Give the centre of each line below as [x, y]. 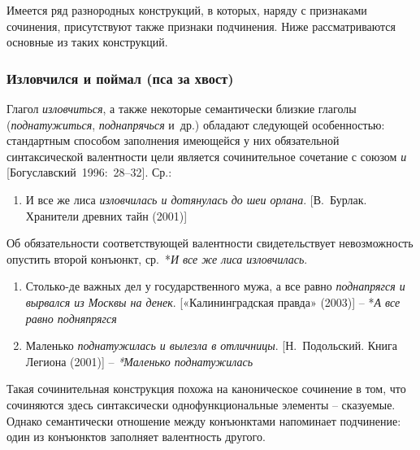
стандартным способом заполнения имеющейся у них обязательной [173, 140]
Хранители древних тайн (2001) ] [106, 215]
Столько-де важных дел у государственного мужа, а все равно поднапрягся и [215, 286]
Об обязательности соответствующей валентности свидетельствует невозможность [210, 243]
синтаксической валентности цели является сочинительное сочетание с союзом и [207, 156]
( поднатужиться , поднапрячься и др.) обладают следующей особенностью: [196, 124]
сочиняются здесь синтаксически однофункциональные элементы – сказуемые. [201, 404]
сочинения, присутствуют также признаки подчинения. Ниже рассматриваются [201, 26]
